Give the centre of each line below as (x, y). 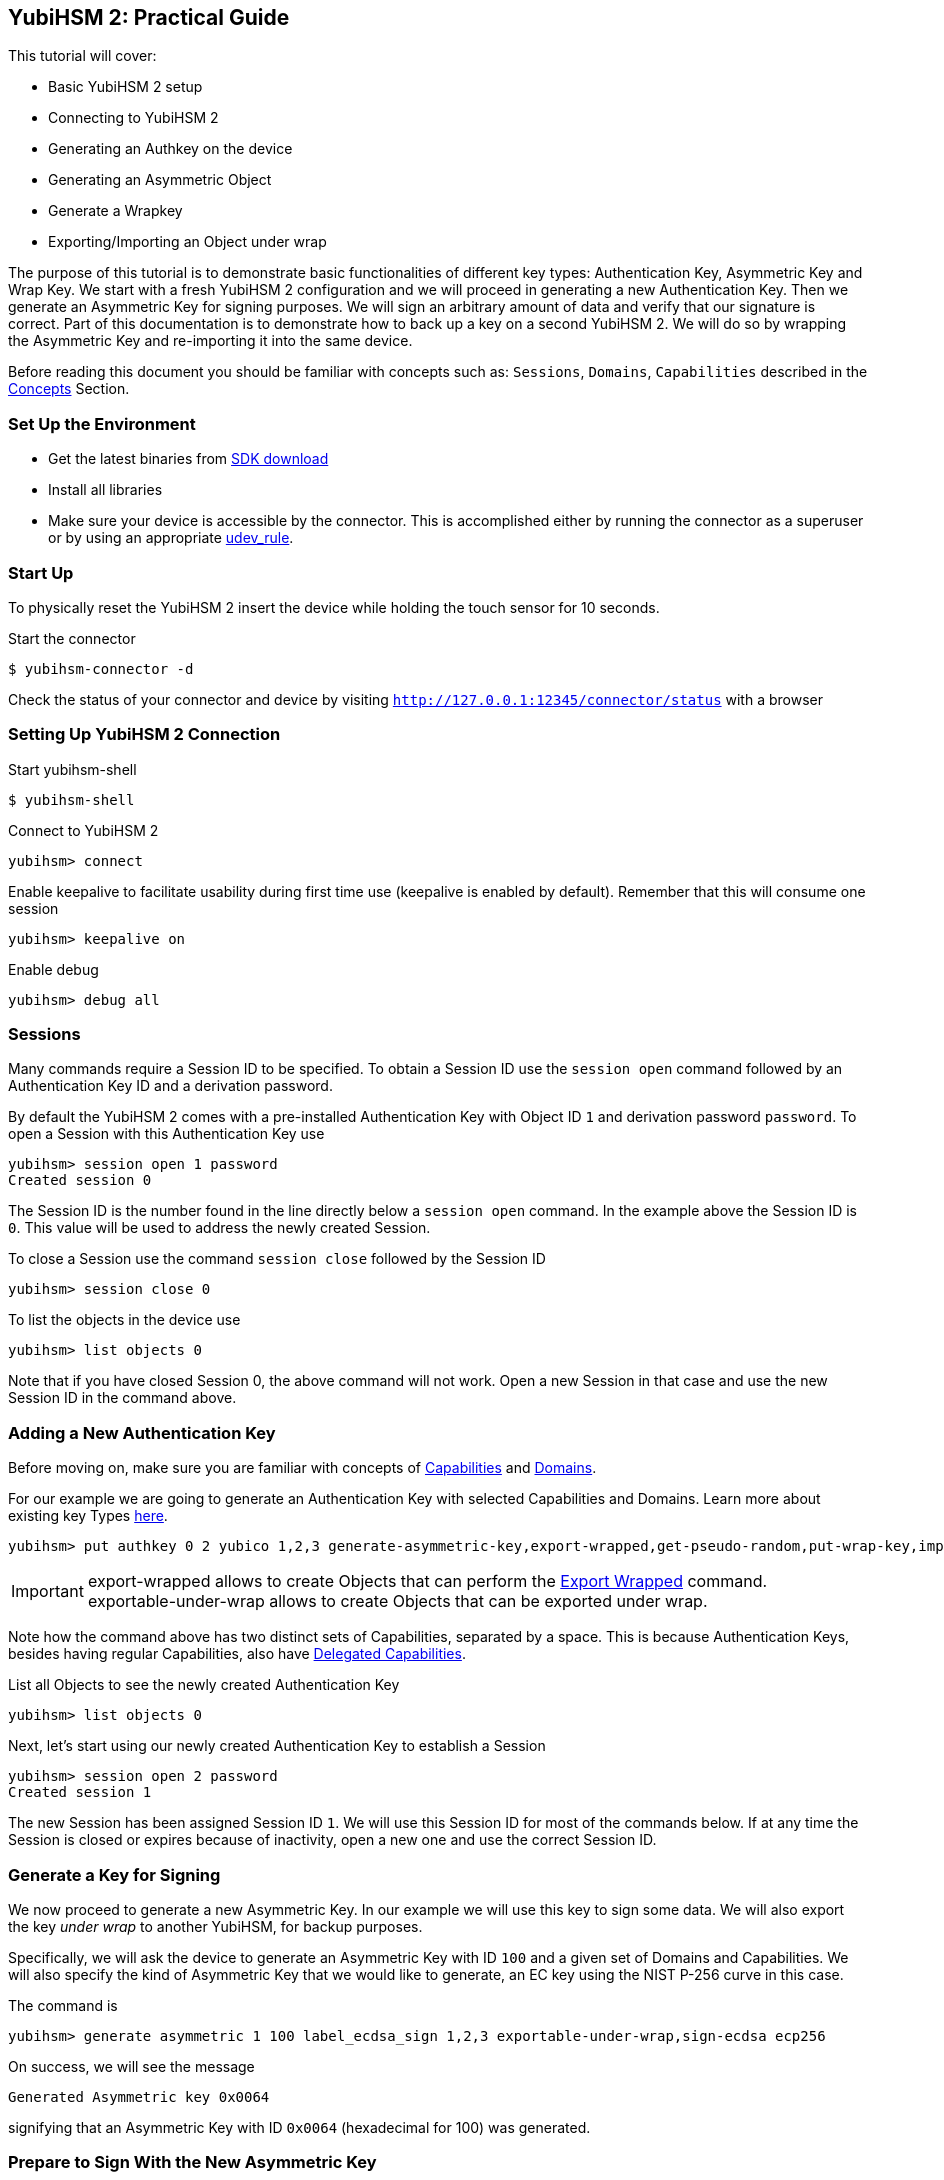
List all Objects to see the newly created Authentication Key (204, 1685)
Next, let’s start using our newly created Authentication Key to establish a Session (277, 1746)
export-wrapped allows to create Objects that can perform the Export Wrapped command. (427, 1581)
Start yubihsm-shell (72, 769)
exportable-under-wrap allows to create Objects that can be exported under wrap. (397, 1601)
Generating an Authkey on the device (170, 149)
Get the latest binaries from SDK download (188, 459)
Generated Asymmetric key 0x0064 (139, 2096)
